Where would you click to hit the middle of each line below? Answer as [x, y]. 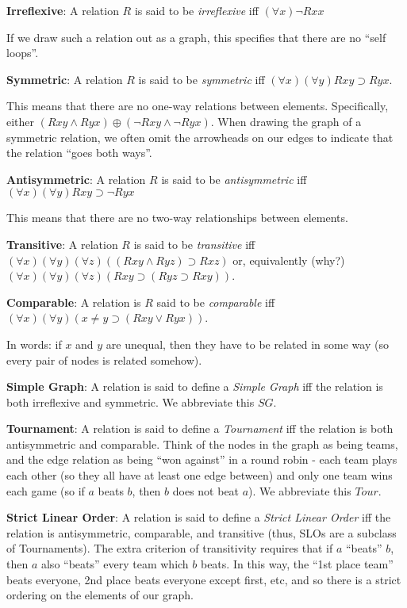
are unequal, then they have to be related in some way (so [247, 344]
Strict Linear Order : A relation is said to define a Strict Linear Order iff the [199, 517]
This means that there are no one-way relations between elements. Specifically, [198, 106]
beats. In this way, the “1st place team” [297, 564]
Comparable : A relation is [74, 302]
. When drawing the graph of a [286, 121]
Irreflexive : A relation [63, 10]
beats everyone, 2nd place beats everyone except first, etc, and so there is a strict [204, 579]
